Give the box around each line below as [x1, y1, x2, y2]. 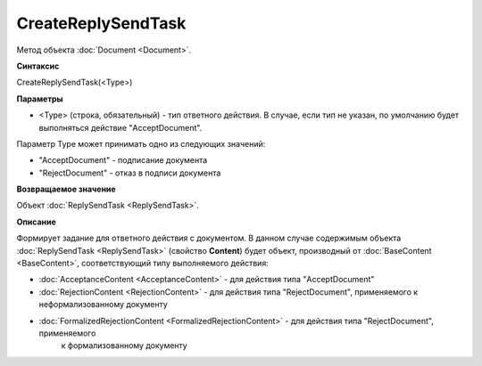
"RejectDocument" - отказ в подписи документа [38, 167, 221, 178]
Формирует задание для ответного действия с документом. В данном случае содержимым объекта [16, 232, 402, 244]
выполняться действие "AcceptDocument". [38, 122, 203, 133]
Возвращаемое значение [16, 183, 116, 195]
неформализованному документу [38, 299, 169, 310]
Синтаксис [16, 61, 60, 71]
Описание [16, 216, 57, 227]
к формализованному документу [61, 340, 187, 351]
